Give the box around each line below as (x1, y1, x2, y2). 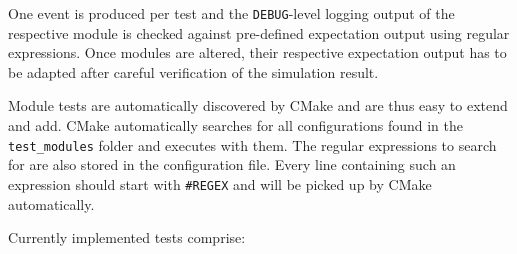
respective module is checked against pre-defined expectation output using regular (8, 22, 510, 43)
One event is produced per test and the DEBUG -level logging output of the (8, 3, 455, 23)
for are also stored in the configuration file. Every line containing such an (8, 154, 456, 175)
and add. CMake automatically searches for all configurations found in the (8, 115, 463, 136)
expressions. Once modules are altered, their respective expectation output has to (8, 42, 507, 63)
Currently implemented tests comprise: (8, 227, 246, 248)
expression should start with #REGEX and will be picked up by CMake (8, 173, 432, 194)
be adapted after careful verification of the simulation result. (8, 61, 379, 82)
